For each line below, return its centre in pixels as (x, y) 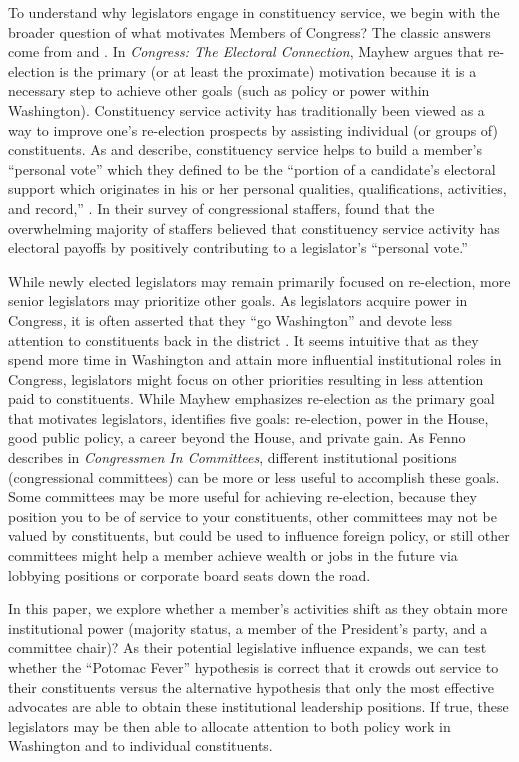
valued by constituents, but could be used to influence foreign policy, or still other (259, 535)
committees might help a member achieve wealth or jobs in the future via (233, 555)
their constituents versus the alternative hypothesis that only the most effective (251, 686)
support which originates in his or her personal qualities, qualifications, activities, (257, 188)
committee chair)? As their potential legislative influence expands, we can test (247, 647)
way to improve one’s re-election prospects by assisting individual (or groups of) (253, 129)
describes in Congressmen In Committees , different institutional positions (232, 457)
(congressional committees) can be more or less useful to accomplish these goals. (254, 476)
